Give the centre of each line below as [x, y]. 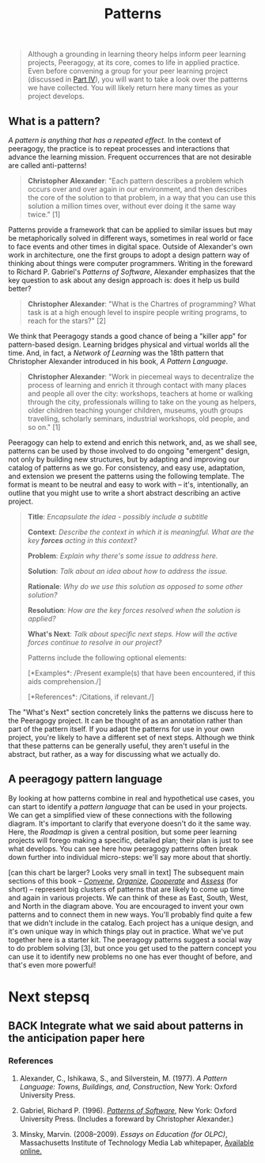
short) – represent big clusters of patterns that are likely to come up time [127, 889]
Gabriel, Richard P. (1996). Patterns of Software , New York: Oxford [128, 1110]
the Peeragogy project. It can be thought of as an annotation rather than [126, 720]
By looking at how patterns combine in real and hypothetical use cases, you [131, 798]
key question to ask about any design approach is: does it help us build [124, 280]
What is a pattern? [54, 121]
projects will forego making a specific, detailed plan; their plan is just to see [131, 840]
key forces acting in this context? [82, 540]
